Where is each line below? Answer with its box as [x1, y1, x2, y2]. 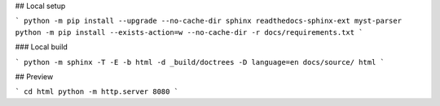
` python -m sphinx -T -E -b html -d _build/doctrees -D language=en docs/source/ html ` [15, 57, 385, 66]
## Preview [15, 71, 54, 81]
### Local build [15, 42, 68, 52]
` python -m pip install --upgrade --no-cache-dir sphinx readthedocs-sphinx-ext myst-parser [15, 16, 403, 26]
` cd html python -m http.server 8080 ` [15, 87, 179, 96]
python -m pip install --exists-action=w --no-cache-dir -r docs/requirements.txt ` [15, 28, 363, 36]
